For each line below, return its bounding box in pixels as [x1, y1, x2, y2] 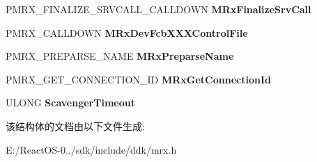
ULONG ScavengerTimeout [6, 95, 135, 110]
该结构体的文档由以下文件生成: [6, 118, 145, 133]
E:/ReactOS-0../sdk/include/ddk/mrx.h [6, 142, 177, 156]
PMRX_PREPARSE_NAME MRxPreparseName [6, 49, 234, 63]
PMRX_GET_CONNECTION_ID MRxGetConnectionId [6, 72, 271, 86]
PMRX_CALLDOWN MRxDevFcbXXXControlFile [6, 25, 248, 40]
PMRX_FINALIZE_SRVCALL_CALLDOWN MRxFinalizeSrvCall [6, 2, 311, 16]
